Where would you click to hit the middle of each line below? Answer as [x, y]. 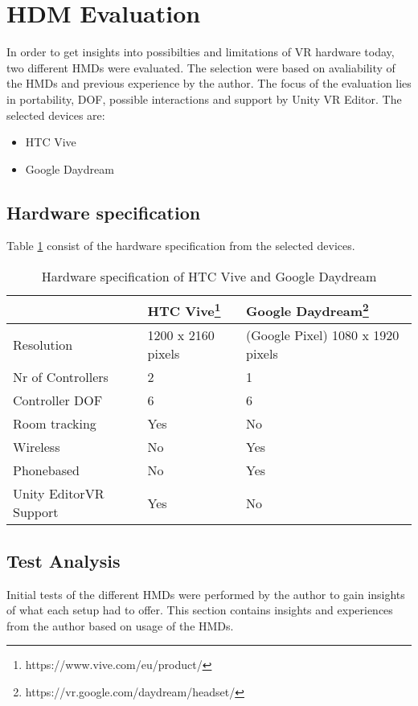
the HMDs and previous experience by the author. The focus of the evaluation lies [209, 83]
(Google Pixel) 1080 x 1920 [323, 335]
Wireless [37, 447]
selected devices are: [56, 115]
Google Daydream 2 [307, 310]
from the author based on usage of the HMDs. [120, 625]
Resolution [43, 344]
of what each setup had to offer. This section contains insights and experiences [200, 610]
